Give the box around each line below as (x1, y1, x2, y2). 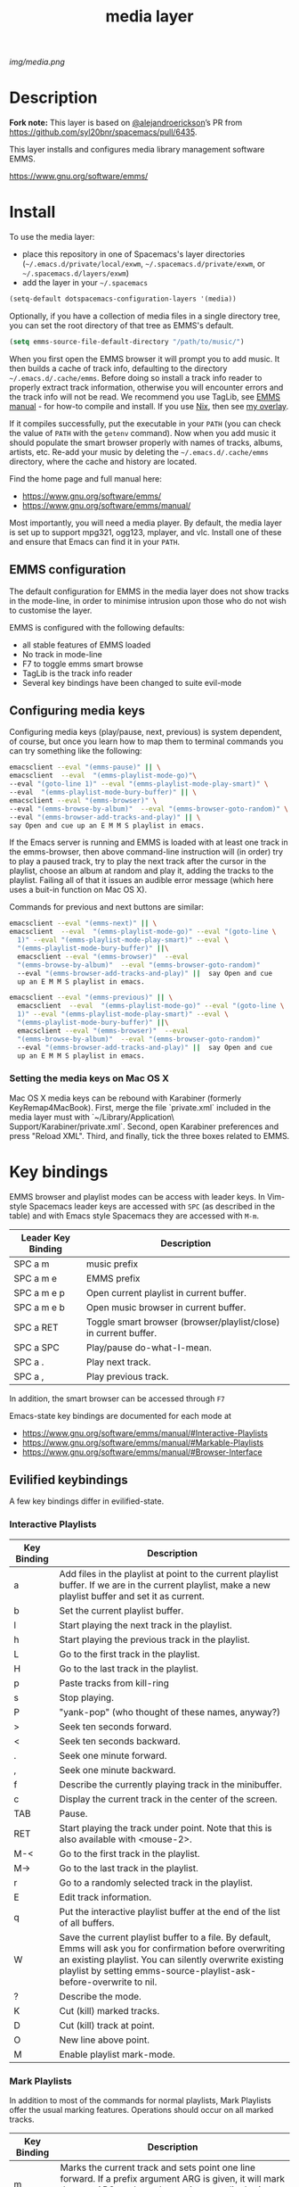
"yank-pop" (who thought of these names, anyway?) (59, 1705, 280, 1718)
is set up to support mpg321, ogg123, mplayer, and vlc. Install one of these (9, 526, 282, 537)
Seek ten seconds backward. (59, 1735, 181, 1747)
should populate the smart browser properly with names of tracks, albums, (9, 437, 283, 448)
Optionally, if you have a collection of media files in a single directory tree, (9, 310, 280, 321)
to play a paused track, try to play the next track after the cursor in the (9, 856, 267, 867)
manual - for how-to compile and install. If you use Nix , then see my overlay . (9, 400, 289, 411)
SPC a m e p (13, 1286, 65, 1299)
